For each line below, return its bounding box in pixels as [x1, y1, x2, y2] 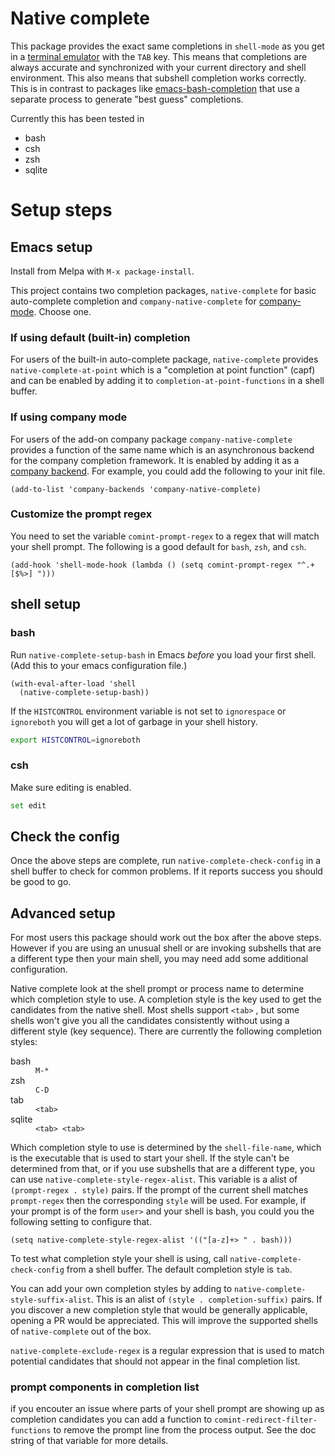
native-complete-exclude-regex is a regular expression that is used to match [10, 1345, 325, 1357]
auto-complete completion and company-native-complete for [10, 295, 257, 307]
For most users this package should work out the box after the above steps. [10, 932, 322, 944]
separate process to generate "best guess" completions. [10, 93, 244, 105]
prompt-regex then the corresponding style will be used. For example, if [10, 1195, 307, 1207]
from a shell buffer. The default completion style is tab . [66, 1263, 293, 1276]
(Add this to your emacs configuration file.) [10, 659, 188, 671]
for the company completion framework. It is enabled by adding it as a [10, 454, 300, 466]
